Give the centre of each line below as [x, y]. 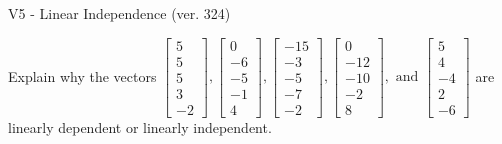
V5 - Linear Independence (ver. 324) [119, 13]
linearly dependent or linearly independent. [140, 126]
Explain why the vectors [82, 75]
